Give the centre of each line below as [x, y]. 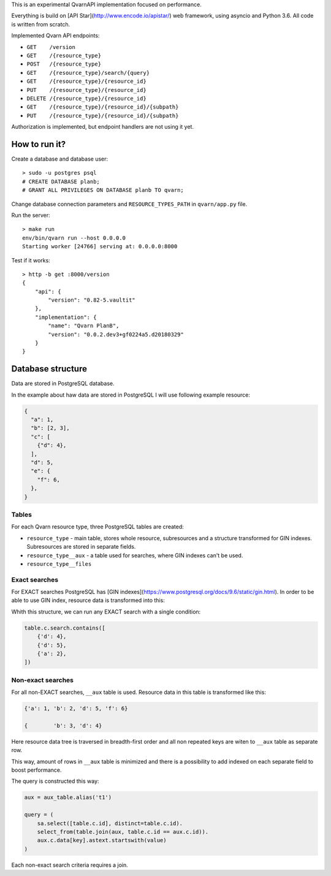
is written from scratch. [41, 24]
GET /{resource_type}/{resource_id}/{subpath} [103, 107]
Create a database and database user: [60, 159]
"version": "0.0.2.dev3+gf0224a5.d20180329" [116, 334]
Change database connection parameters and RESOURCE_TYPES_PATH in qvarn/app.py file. [129, 204]
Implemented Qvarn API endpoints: [55, 36]
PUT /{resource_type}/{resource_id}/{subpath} [103, 116]
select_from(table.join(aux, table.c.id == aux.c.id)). [123, 832]
